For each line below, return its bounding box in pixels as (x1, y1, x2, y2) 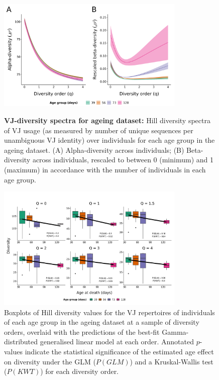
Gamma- (162, 326, 189, 337)
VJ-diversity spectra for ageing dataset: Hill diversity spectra (4, 115, 210, 125)
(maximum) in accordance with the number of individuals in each (4, 164, 206, 174)
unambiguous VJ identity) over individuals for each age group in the (4, 135, 215, 145)
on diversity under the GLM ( (4, 356, 96, 366)
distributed (4, 336, 38, 347)
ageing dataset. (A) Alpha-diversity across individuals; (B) (4, 144, 184, 155)
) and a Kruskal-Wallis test (130, 356, 213, 366)
